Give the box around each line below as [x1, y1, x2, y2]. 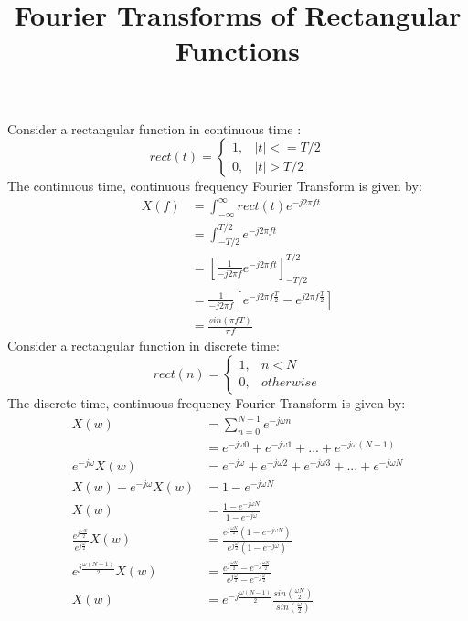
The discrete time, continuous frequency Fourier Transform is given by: [7, 393, 406, 412]
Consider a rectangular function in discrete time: [7, 336, 280, 355]
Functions [175, 32, 300, 69]
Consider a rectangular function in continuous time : [7, 119, 302, 138]
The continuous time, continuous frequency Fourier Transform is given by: [7, 176, 422, 195]
